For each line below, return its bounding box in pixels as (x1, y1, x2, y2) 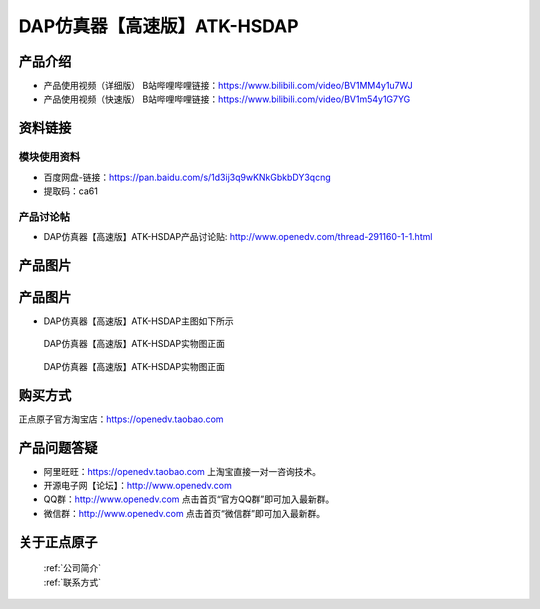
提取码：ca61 (43, 185, 99, 197)
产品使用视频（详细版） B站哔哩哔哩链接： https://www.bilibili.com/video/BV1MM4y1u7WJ (43, 80, 414, 92)
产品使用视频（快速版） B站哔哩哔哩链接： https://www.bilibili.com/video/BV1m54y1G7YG (43, 93, 411, 105)
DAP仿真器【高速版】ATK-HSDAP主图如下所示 (43, 315, 234, 327)
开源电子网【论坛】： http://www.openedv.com (43, 480, 232, 492)
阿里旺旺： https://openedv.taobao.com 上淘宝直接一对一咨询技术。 (43, 465, 322, 477)
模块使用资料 (18, 150, 81, 164)
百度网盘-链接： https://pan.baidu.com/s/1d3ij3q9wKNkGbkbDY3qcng (43, 171, 332, 183)
